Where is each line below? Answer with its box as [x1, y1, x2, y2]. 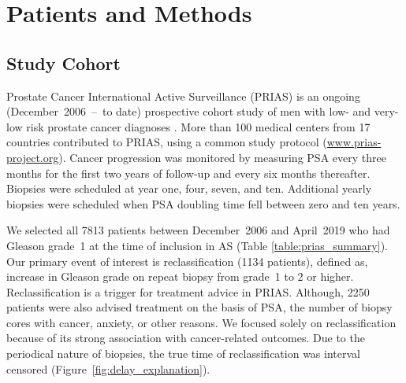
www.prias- [326, 134, 382, 150]
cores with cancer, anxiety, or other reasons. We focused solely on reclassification [6, 314, 397, 330]
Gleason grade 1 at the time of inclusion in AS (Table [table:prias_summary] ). [6, 237, 388, 253]
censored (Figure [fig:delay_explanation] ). [6, 360, 210, 377]
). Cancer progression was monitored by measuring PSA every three [58, 149, 386, 165]
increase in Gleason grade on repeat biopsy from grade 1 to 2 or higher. [6, 268, 354, 285]
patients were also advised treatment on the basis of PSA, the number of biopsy [6, 299, 393, 315]
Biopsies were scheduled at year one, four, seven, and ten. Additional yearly [6, 180, 372, 197]
